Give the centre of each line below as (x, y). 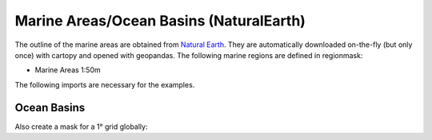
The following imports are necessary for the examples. (105, 84)
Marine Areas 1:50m (68, 70)
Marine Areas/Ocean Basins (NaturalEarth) (160, 21)
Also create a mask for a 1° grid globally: (81, 126)
